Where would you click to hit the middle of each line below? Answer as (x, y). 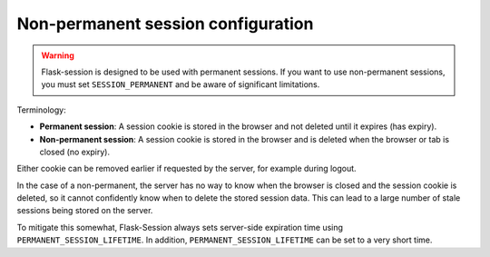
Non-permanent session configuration (165, 24)
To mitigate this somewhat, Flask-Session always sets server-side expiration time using (180, 227)
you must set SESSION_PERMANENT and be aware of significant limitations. (181, 84)
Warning (58, 55)
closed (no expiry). (75, 152)
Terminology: (42, 110)
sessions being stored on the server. (85, 211)
